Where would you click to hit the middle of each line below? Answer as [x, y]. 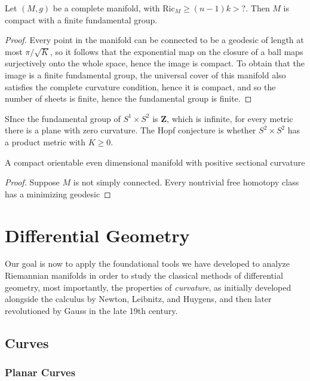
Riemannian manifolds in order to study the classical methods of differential [144, 275]
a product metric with [45, 141]
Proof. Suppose [32, 182]
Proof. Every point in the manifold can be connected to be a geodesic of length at [154, 40]
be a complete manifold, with [106, 8]
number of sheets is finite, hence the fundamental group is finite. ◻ [128, 98]
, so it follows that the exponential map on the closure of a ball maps [177, 51]
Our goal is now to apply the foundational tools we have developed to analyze [147, 263]
